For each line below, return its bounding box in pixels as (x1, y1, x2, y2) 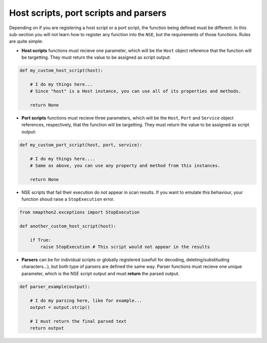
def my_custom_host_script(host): (19, 68, 103, 74)
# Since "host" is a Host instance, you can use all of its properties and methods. (30, 88, 242, 94)
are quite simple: (9, 39, 43, 44)
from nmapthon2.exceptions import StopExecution (19, 210, 140, 215)
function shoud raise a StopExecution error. (21, 196, 115, 202)
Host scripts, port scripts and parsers (9, 7, 167, 18)
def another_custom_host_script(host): (19, 223, 116, 229)
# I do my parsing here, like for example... (30, 298, 142, 303)
